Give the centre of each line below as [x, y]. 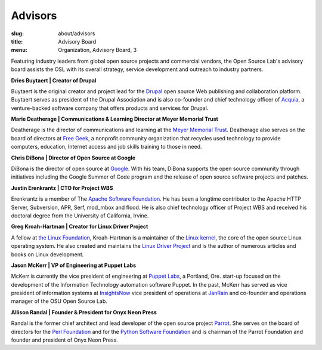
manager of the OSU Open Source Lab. [59, 301]
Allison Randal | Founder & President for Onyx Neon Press [84, 312]
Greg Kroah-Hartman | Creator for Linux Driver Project [80, 226]
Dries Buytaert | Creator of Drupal [54, 80]
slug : [17, 33]
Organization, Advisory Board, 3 [97, 50]
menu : [19, 50]
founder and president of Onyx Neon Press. [65, 340]
